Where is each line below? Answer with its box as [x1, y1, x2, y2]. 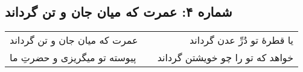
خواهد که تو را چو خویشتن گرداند [157, 50, 294, 65]
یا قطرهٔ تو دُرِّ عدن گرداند [189, 33, 294, 47]
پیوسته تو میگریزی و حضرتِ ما [10, 50, 136, 65]
